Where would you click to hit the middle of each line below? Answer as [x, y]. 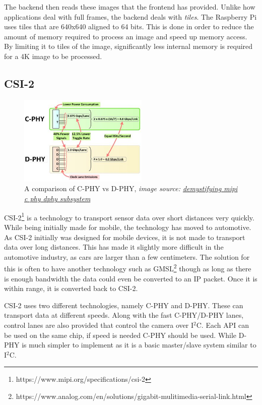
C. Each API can [222, 325]
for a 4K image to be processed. [53, 56]
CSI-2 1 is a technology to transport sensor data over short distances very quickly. [129, 216]
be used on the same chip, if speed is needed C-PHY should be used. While [120, 335]
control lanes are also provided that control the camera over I [99, 325]
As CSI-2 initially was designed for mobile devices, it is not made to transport [125, 237]
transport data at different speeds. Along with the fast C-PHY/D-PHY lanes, [124, 315]
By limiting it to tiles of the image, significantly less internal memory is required [128, 46]
